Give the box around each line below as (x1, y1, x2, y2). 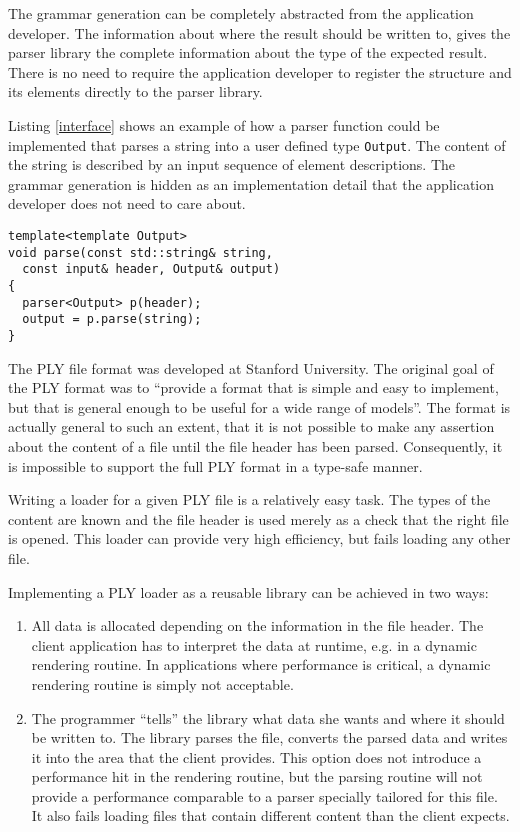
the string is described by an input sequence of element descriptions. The (8, 154, 456, 175)
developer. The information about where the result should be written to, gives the (8, 22, 511, 43)
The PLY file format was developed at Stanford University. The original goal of (8, 357, 494, 378)
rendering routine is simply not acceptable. (31, 673, 294, 694)
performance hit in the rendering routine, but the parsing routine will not (31, 766, 483, 787)
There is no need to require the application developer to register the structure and (8, 61, 512, 82)
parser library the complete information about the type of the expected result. (8, 42, 488, 63)
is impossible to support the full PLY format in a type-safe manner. (8, 455, 423, 476)
